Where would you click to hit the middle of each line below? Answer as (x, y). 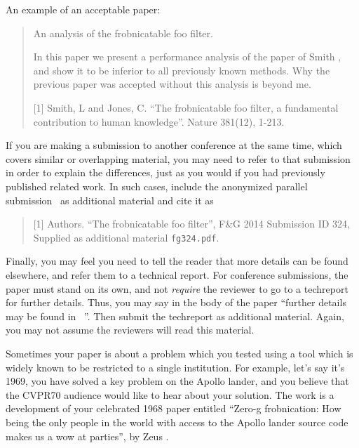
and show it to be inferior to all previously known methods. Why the (182, 70)
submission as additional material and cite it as (110, 200)
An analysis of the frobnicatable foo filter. (123, 33)
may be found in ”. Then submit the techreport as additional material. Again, (175, 316)
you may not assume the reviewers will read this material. (130, 330)
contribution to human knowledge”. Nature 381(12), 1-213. (159, 121)
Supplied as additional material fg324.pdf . (126, 237)
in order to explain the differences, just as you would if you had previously (165, 172)
